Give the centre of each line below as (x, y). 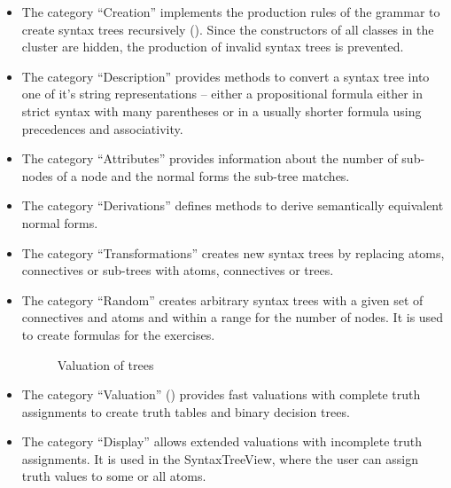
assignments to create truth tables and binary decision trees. (186, 411)
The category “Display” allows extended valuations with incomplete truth (222, 441)
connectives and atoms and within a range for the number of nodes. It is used (233, 317)
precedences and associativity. (102, 128)
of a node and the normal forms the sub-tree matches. (203, 175)
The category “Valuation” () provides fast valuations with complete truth (221, 394)
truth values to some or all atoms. (114, 476)
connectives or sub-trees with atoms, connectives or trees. (178, 270)
